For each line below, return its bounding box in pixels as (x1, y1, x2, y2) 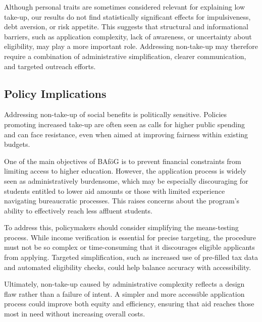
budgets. (4, 139, 30, 149)
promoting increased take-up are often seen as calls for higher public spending (4, 119, 245, 129)
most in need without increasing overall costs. (4, 308, 145, 319)
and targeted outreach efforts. (4, 61, 96, 71)
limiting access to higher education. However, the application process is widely (4, 166, 246, 176)
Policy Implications (4, 85, 107, 101)
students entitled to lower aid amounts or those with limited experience (4, 185, 225, 196)
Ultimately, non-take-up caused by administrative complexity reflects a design (4, 279, 245, 289)
